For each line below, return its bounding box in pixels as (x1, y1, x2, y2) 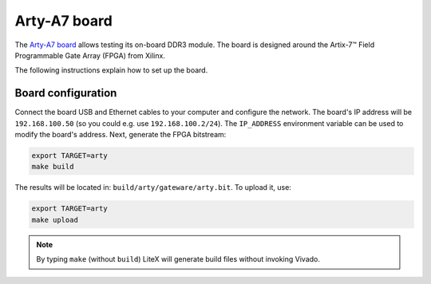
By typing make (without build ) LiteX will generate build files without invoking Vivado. (36, 254, 321, 264)
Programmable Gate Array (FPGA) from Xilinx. (14, 50, 165, 60)
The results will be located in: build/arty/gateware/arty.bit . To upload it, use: (14, 183, 291, 192)
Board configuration (14, 86, 117, 100)
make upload (31, 215, 79, 224)
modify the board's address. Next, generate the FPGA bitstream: (14, 130, 227, 140)
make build (31, 162, 74, 172)
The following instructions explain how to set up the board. (14, 65, 208, 75)
